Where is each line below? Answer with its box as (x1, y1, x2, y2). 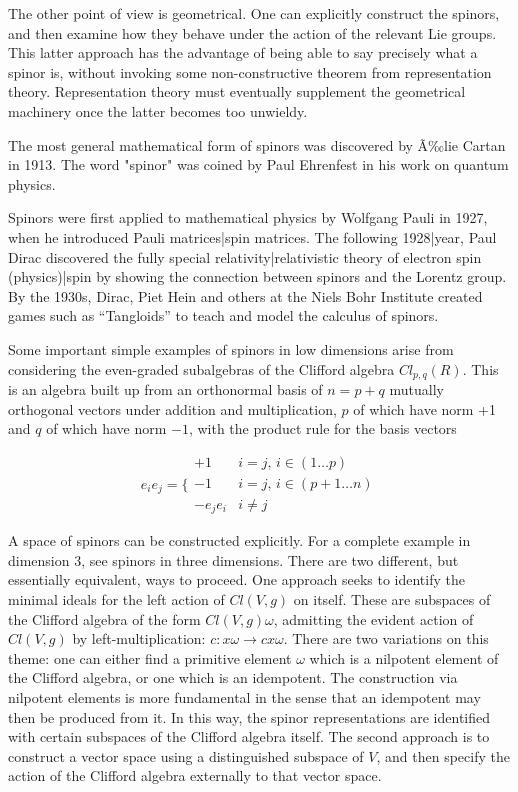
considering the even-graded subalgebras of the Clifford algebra (8, 358, 395, 379)
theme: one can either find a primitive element (8, 647, 292, 668)
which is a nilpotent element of (309, 647, 499, 668)
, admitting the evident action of (273, 608, 474, 629)
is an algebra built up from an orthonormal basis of (8, 378, 323, 399)
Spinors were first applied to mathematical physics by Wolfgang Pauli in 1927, (8, 207, 488, 228)
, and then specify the (376, 745, 510, 766)
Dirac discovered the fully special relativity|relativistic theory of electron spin (8, 246, 482, 267)
